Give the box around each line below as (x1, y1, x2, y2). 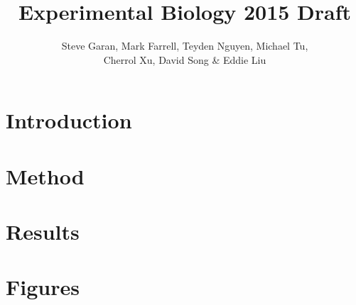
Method (6, 161, 85, 190)
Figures (6, 272, 80, 301)
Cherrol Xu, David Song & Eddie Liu (103, 52, 266, 67)
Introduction (6, 106, 132, 135)
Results (6, 217, 80, 246)
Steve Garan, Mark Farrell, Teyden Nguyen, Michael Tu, (61, 38, 308, 53)
